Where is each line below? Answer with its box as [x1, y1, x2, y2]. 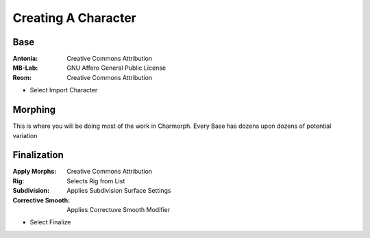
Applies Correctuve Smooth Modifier [66, 206, 171, 213]
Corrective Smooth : [12, 196, 71, 204]
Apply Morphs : [12, 168, 57, 176]
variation [12, 131, 38, 140]
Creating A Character [12, 10, 136, 25]
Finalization [12, 149, 64, 161]
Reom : [12, 73, 32, 81]
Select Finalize [29, 218, 71, 226]
